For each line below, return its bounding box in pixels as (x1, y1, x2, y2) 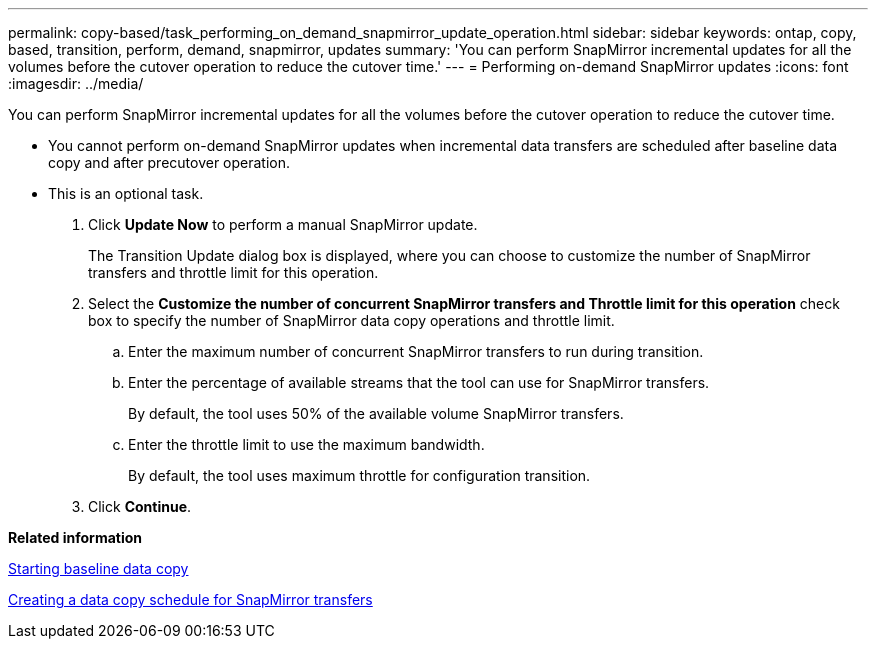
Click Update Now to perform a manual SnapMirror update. (88, 216, 478, 233)
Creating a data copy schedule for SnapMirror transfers (8, 591, 373, 608)
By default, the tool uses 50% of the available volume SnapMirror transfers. (128, 405, 624, 422)
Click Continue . (88, 498, 192, 515)
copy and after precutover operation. (48, 154, 291, 171)
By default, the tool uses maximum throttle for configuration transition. (128, 467, 591, 484)
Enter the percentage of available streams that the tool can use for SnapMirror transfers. (128, 374, 710, 391)
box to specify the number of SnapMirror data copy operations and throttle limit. (88, 312, 615, 329)
